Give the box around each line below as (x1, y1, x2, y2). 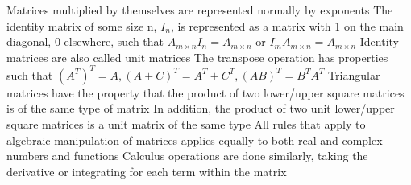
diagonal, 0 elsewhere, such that (6, 33, 164, 50)
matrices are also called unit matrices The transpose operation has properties (6, 48, 388, 65)
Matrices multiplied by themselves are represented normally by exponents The (6, 2, 393, 18)
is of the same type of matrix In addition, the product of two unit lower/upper (6, 100, 395, 117)
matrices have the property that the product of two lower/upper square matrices (6, 84, 405, 101)
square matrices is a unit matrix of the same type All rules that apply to (6, 116, 366, 133)
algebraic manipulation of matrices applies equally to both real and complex (6, 131, 383, 148)
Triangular (328, 66, 380, 83)
